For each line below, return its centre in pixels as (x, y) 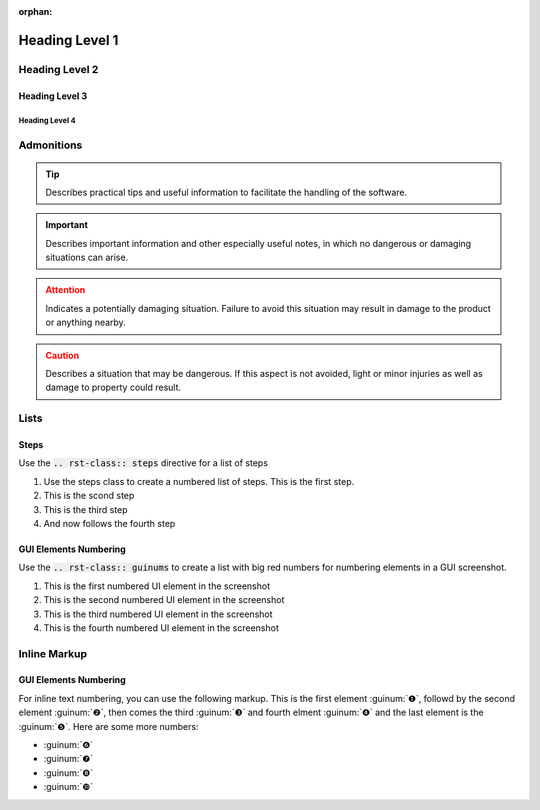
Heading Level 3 (53, 96)
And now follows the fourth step (109, 523)
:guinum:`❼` (68, 759)
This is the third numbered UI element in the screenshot (158, 614)
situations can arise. (87, 257)
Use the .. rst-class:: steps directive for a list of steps (143, 463)
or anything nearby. (86, 322)
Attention (65, 290)
